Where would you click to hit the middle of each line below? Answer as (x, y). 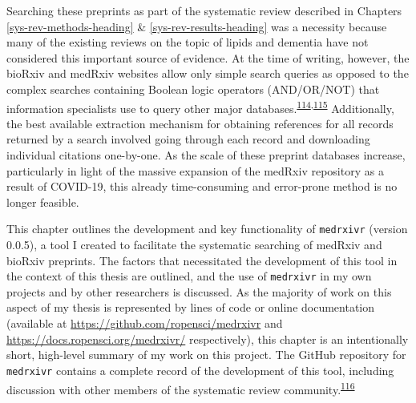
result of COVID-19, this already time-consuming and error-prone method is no (202, 186)
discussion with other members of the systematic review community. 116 (181, 388)
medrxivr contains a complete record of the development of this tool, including (200, 370)
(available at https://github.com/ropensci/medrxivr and (145, 323)
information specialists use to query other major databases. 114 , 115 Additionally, (200, 107)
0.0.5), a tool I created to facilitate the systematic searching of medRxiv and (194, 245)
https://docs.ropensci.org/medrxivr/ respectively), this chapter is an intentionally (208, 339)
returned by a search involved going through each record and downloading (188, 139)
